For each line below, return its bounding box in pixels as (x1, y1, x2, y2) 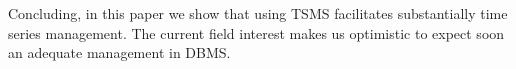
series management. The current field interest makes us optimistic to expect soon (8, 22, 505, 43)
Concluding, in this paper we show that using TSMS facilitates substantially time (8, 3, 508, 23)
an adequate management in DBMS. (8, 42, 231, 63)
